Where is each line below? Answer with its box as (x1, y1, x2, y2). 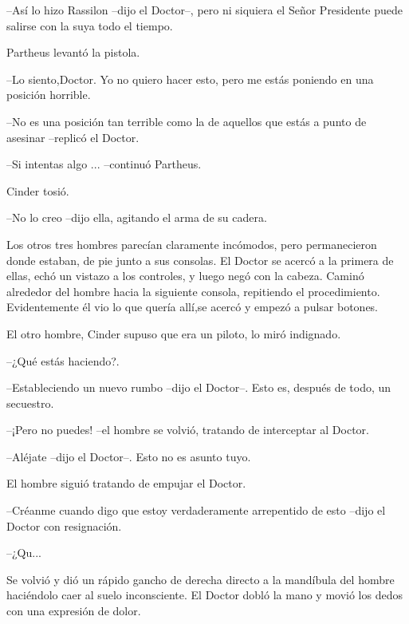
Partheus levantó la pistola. (6, 44, 140, 61)
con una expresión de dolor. (6, 602, 141, 619)
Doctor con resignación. (6, 517, 122, 534)
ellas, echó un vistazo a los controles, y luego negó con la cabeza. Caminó (6, 267, 364, 284)
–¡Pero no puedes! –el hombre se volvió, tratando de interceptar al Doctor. (6, 421, 369, 438)
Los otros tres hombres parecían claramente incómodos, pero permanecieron (6, 235, 377, 252)
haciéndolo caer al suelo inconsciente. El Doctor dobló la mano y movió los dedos (6, 586, 403, 603)
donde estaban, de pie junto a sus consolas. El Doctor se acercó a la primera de (6, 251, 394, 268)
